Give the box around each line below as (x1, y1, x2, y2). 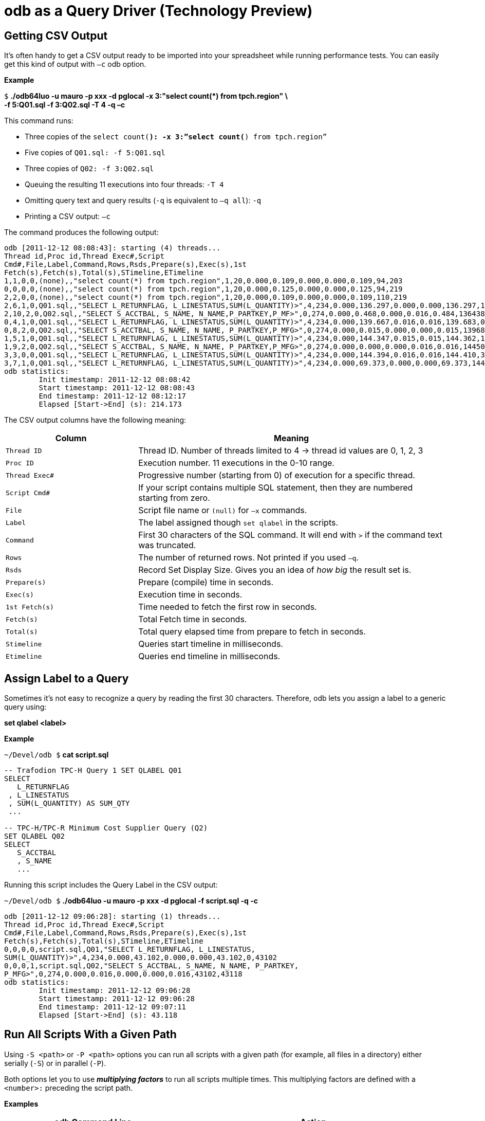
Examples (4, 1099, 39, 1108)
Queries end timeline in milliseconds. (138, 651, 281, 662)
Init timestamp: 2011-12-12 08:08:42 (39, 375, 191, 384)
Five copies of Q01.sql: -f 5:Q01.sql (25, 148, 165, 157)
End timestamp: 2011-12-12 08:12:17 (39, 392, 186, 401)
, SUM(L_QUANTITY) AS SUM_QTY (8, 799, 130, 808)
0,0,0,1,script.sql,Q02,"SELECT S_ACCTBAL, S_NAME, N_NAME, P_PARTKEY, (4, 962, 299, 970)
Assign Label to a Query (4, 672, 129, 685)
